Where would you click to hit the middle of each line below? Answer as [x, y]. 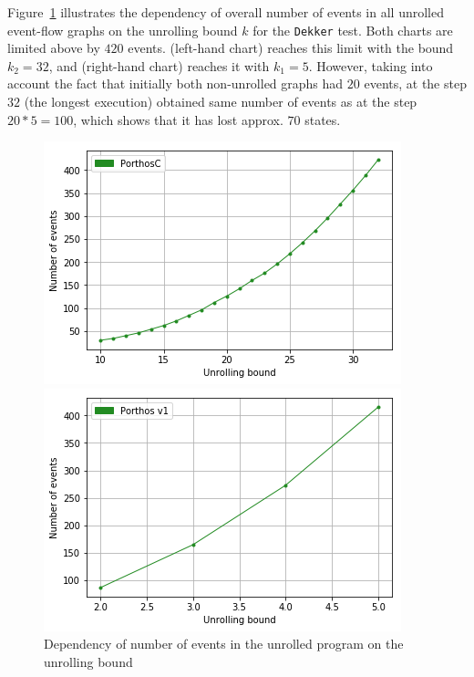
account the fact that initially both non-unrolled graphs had [175, 83]
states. [323, 119]
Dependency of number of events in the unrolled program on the [224, 644]
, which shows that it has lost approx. [178, 119]
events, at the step [415, 83]
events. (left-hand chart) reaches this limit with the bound [291, 48]
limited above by [54, 48]
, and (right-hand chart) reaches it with [159, 65]
